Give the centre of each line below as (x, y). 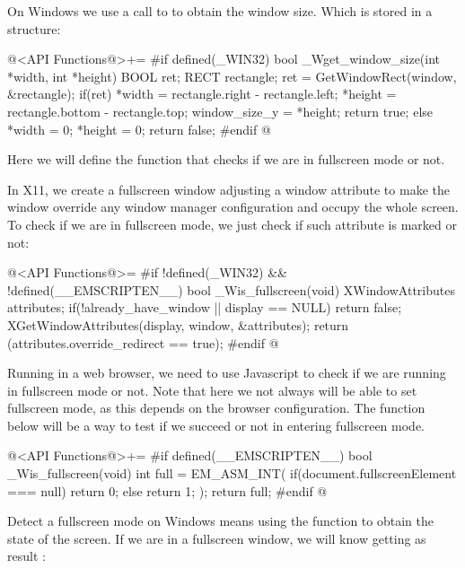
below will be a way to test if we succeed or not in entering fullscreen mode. (216, 425)
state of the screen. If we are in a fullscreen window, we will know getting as (217, 538)
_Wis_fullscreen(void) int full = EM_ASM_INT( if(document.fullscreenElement (232, 473)
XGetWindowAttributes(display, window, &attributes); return (178, 324)
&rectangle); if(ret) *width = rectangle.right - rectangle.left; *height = (202, 94)
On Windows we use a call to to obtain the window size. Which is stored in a (220, 11)
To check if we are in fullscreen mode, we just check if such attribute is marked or (232, 224)
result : (26, 556)
